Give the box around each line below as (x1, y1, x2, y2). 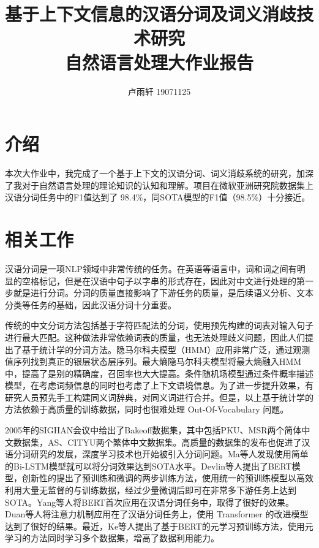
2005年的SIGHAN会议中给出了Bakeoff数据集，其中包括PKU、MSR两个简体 (5, 424, 302, 436)
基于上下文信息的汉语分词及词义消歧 (5, 1, 297, 26)
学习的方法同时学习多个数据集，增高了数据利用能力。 (5, 531, 219, 544)
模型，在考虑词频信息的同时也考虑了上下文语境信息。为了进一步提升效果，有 (5, 379, 313, 392)
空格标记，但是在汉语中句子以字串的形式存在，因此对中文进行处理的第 (21, 274, 305, 287)
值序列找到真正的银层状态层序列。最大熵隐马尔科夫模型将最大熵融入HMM (5, 355, 302, 368)
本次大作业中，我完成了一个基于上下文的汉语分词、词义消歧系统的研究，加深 (5, 167, 313, 180)
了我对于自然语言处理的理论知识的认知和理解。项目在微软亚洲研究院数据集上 (5, 178, 313, 191)
